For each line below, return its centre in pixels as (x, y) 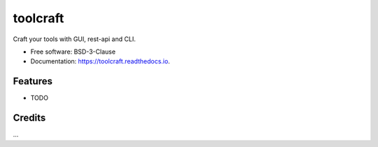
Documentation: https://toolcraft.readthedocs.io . (100, 61)
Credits (29, 118)
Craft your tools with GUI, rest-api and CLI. (74, 39)
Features (33, 81)
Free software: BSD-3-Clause (73, 52)
